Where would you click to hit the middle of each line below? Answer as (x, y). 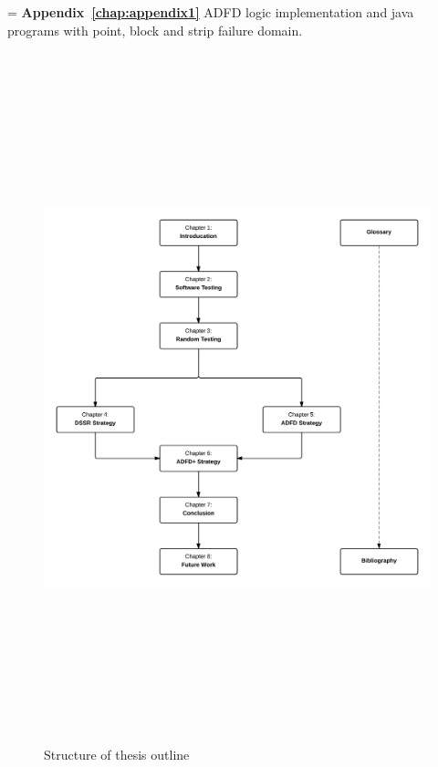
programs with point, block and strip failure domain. (155, 30)
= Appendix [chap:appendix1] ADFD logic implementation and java (211, 12)
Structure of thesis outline (117, 754)
